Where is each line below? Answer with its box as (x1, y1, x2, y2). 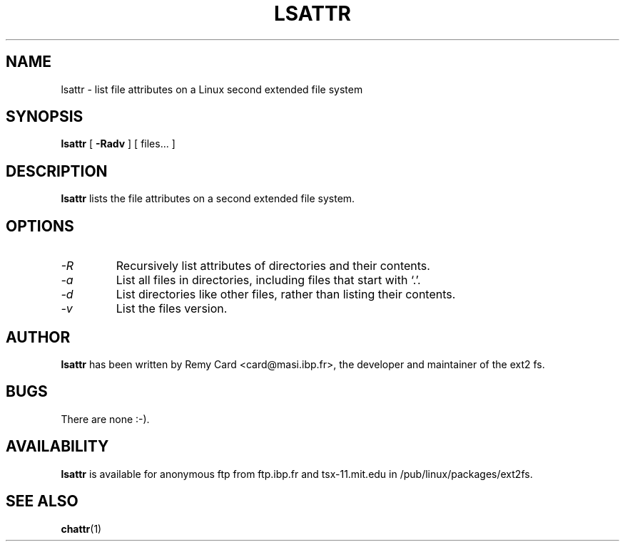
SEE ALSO (6, 492, 78, 511)
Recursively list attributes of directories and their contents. (116, 259, 430, 273)
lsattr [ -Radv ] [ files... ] (61, 137, 176, 150)
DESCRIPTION (6, 162, 108, 180)
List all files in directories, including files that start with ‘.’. (116, 273, 421, 288)
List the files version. (116, 301, 228, 316)
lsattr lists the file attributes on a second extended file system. (61, 192, 355, 205)
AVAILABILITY (6, 437, 109, 456)
